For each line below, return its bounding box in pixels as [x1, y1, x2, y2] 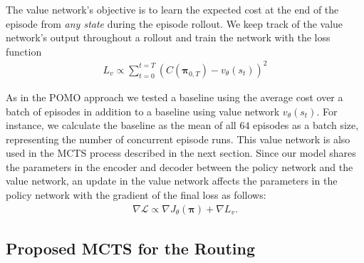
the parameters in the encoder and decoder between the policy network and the [6, 159, 353, 174]
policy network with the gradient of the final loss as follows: [6, 187, 266, 202]
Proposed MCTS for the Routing [6, 237, 255, 259]
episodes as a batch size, [253, 118, 359, 133]
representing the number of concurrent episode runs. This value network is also [6, 131, 350, 146]
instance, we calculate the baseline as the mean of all [6, 118, 236, 133]
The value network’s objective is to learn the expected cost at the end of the [6, 2, 339, 16]
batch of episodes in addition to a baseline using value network [6, 103, 280, 118]
